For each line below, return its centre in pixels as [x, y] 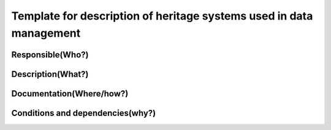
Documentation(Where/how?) [70, 94]
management [46, 33]
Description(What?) [50, 74]
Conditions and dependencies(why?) [84, 113]
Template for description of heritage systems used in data [162, 16]
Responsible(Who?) [50, 55]
